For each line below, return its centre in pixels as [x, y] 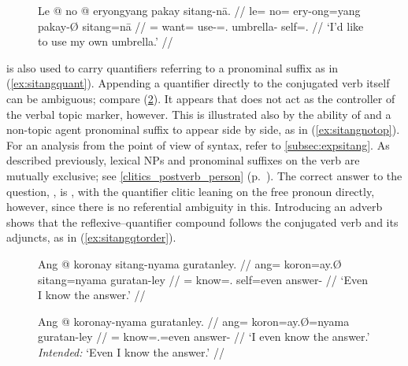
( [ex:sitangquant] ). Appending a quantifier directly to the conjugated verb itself [198, 83]
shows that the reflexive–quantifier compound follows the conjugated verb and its [202, 222]
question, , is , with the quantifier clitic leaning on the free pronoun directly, [191, 191]
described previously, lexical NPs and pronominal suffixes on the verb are [183, 160]
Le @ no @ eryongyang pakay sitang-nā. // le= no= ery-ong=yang [199, 10]
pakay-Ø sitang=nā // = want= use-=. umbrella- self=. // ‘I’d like [201, 26]
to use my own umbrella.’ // [106, 41]
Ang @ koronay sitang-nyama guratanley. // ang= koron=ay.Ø [190, 263]
